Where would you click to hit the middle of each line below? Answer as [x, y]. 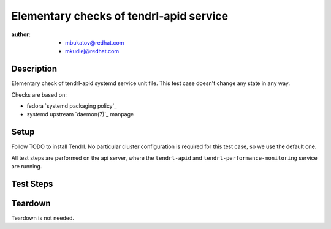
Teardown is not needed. [43, 218]
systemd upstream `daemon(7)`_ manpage [80, 114]
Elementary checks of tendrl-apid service [120, 16]
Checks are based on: [39, 94]
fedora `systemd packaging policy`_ [72, 106]
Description [34, 69]
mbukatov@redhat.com [95, 42]
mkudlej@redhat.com [92, 51]
